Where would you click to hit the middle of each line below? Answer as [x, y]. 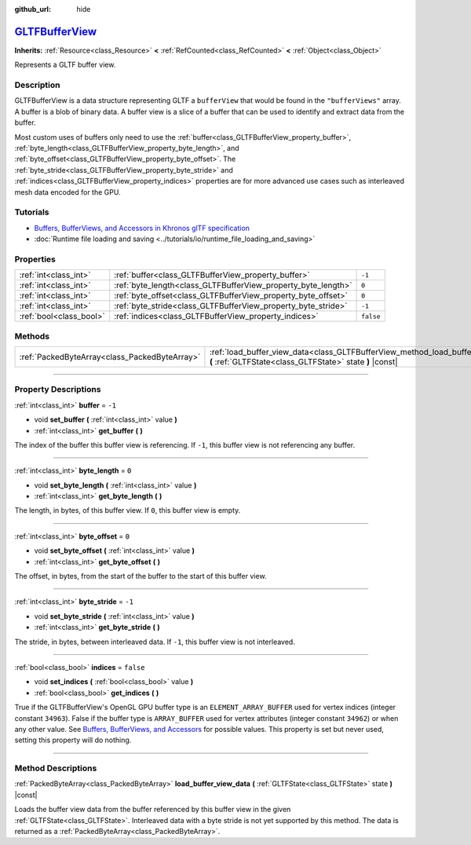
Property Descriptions [58, 390]
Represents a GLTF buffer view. [65, 65]
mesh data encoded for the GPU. [68, 192]
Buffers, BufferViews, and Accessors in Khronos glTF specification [142, 228]
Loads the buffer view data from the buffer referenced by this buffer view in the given [153, 810]
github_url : [33, 9]
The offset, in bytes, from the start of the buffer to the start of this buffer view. [141, 576]
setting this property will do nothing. [73, 740]
